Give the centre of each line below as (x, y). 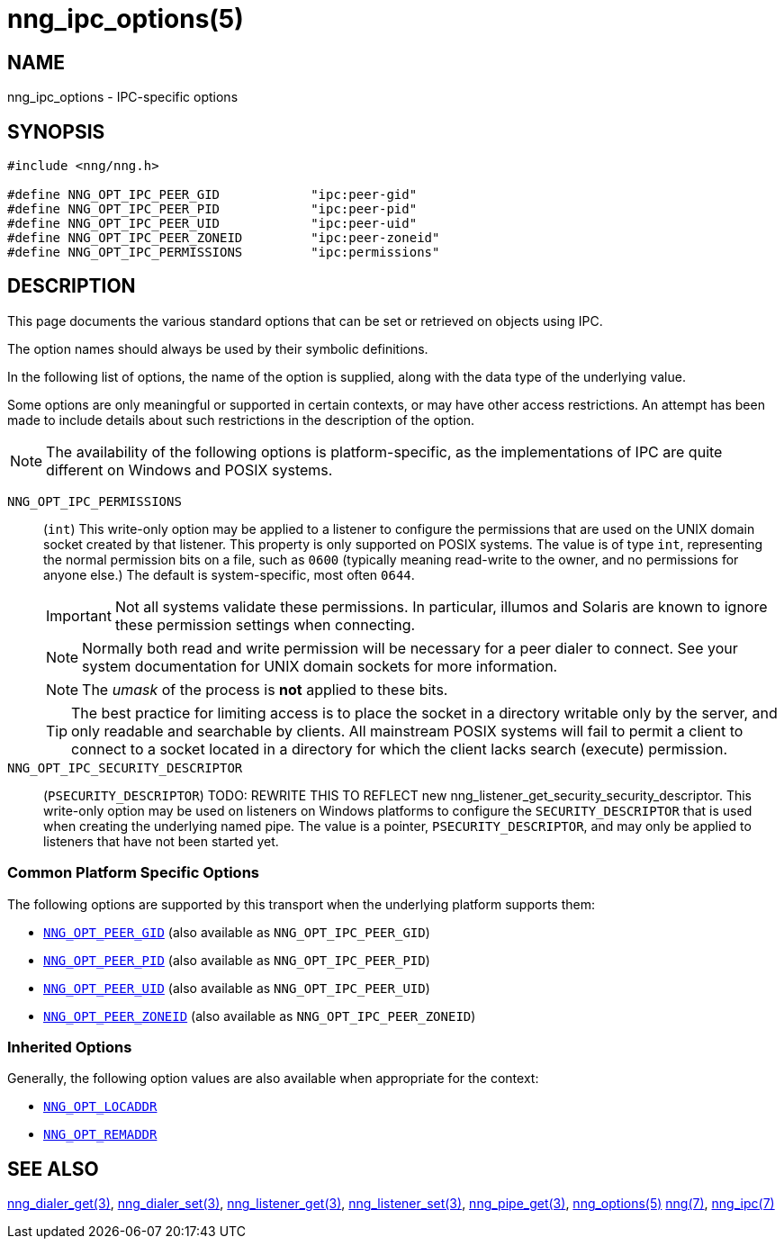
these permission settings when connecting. (265, 624)
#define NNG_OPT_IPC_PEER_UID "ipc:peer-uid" (212, 224)
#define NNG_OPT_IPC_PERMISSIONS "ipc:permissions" (224, 253)
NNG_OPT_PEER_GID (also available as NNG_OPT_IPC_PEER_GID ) (237, 932)
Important (79, 615)
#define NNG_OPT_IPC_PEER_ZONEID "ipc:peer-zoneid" (224, 238)
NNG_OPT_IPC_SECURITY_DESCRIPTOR (125, 767)
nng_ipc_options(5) (126, 19)
